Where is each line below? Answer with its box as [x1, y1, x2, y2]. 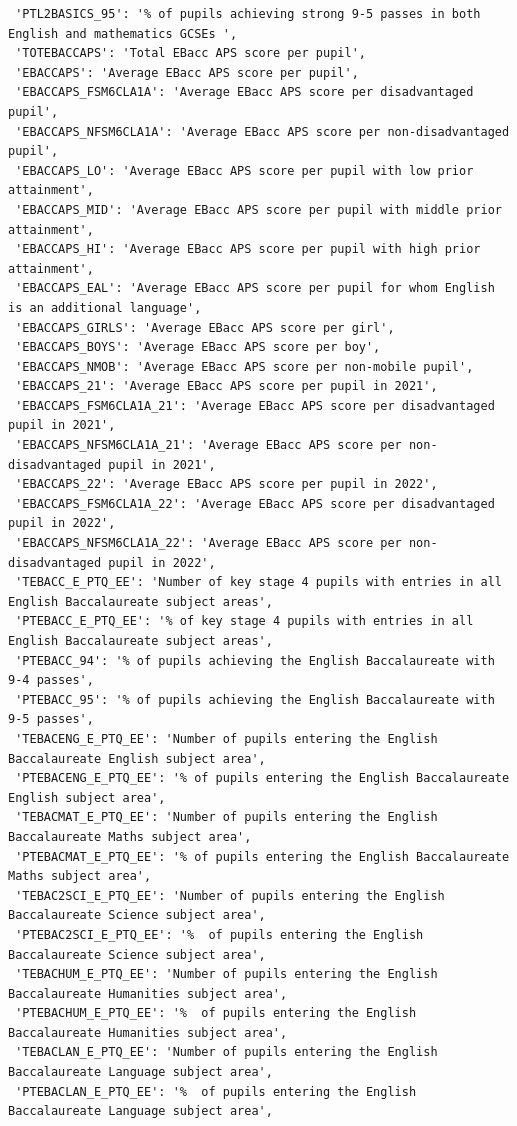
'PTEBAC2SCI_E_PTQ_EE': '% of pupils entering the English [15, 927, 424, 942]
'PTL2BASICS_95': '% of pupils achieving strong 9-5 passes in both [15, 7, 481, 21]
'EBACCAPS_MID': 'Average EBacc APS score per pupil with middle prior [15, 202, 502, 217]
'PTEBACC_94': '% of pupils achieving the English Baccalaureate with [15, 653, 495, 668]
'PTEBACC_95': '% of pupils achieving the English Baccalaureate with [15, 692, 495, 707]
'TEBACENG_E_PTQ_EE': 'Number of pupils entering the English [15, 731, 438, 746]
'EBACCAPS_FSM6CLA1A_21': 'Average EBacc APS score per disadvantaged [15, 398, 495, 413]
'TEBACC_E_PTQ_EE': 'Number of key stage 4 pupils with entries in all [15, 575, 502, 590]
